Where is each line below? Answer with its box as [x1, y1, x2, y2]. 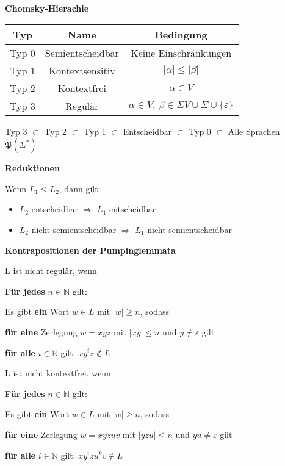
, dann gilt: [59, 182, 101, 195]
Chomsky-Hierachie [5, 2, 89, 14]
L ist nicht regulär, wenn [5, 264, 97, 277]
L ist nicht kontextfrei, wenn [5, 367, 111, 379]
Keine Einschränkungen [131, 45, 232, 60]
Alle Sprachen [228, 124, 280, 137]
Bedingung [154, 27, 207, 41]
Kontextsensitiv [48, 63, 115, 77]
